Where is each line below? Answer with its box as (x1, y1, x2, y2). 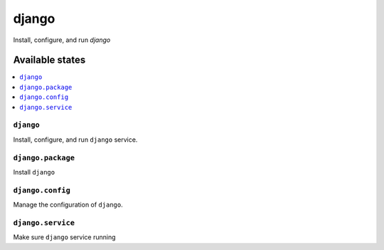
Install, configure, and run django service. (13, 135, 138, 144)
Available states (13, 54, 86, 66)
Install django (13, 167, 55, 176)
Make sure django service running (13, 233, 117, 241)
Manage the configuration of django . (13, 200, 124, 209)
